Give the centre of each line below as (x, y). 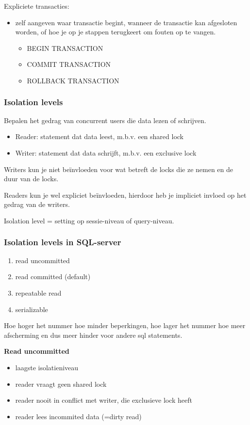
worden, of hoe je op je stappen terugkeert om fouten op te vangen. (116, 32)
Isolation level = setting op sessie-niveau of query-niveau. (89, 220)
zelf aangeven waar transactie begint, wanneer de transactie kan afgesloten (126, 22)
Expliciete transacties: (37, 6)
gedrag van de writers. (37, 204)
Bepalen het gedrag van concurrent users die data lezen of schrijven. (105, 120)
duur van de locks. (31, 179)
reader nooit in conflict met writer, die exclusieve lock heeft (104, 400)
